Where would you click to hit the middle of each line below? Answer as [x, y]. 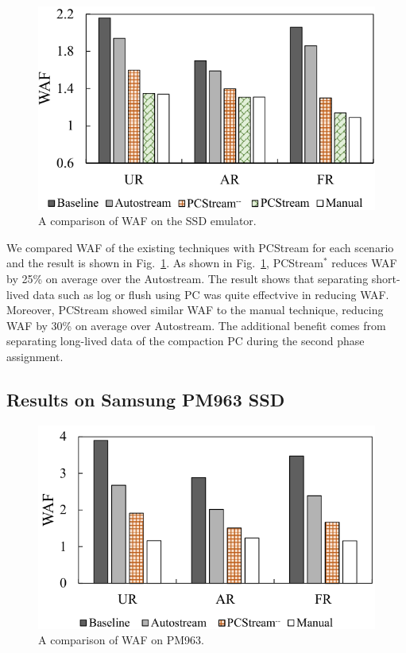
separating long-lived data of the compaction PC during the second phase [186, 341]
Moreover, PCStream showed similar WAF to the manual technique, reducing [195, 310]
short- [386, 279]
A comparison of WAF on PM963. [121, 640]
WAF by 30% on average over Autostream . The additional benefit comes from [196, 325]
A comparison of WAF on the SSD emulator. [147, 221]
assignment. [35, 356]
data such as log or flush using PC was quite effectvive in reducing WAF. [211, 294]
